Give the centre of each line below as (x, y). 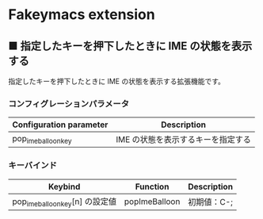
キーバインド (32, 166)
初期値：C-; (210, 202)
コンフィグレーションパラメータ (69, 103)
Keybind (64, 186)
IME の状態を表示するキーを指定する (184, 140)
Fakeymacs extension (82, 15)
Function (152, 186)
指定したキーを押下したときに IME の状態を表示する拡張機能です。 (117, 81)
